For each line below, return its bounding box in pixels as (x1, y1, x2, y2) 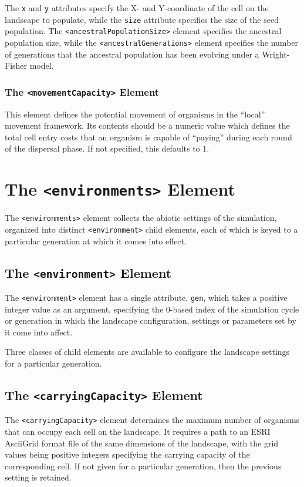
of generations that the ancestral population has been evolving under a (5, 48, 259, 60)
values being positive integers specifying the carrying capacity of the (5, 448, 250, 461)
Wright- (262, 48, 290, 60)
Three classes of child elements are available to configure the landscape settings (5, 345, 290, 358)
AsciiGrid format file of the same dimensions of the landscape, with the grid (5, 436, 279, 449)
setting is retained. (5, 471, 72, 483)
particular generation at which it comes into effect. (5, 234, 187, 247)
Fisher (5, 59, 28, 72)
